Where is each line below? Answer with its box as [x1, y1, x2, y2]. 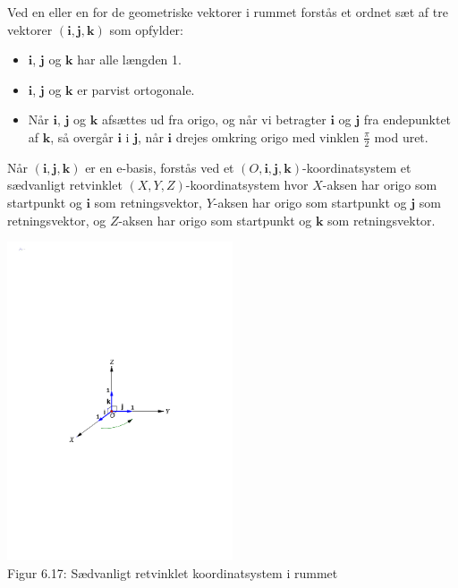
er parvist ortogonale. [77, 80, 195, 98]
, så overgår [50, 127, 114, 146]
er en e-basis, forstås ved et [85, 158, 234, 176]
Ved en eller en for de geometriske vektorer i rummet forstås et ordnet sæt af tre [7, 3, 448, 21]
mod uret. [374, 127, 428, 146]
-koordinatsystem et [301, 158, 411, 176]
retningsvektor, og [7, 210, 106, 229]
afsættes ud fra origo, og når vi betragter [101, 110, 327, 129]
